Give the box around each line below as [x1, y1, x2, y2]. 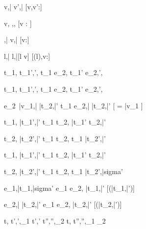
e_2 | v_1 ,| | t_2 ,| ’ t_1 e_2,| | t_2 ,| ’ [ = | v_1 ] [4, 100, 143, 110]
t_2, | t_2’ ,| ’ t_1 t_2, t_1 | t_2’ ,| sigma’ [4, 166, 123, 176]
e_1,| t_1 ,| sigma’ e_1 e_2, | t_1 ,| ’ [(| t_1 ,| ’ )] [4, 182, 135, 193]
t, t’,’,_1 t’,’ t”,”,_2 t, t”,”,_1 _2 [4, 215, 106, 226]
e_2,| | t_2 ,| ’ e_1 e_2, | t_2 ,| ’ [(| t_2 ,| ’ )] [4, 199, 122, 209]
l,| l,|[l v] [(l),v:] [4, 51, 50, 61]
